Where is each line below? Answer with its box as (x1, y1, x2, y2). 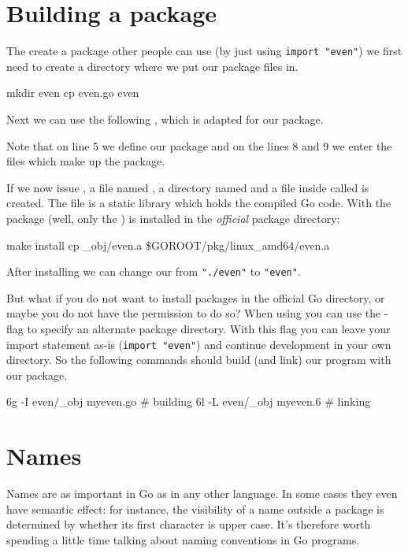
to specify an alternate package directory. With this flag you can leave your (27, 320, 391, 336)
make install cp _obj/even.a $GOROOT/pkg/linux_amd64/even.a (6, 236, 330, 253)
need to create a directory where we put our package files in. (6, 58, 299, 74)
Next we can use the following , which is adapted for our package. (6, 110, 324, 127)
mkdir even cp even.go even (6, 84, 139, 101)
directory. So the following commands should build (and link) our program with (6, 351, 391, 368)
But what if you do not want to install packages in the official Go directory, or (6, 289, 385, 306)
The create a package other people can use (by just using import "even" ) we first (6, 43, 402, 59)
